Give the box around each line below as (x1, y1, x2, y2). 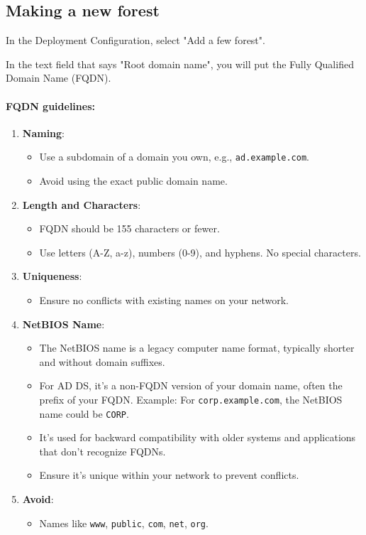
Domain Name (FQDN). (6, 70, 111, 85)
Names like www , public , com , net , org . (39, 515, 209, 530)
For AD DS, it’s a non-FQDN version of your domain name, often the (39, 378, 343, 393)
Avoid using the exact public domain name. (39, 173, 228, 188)
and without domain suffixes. (39, 354, 165, 369)
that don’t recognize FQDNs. (39, 443, 166, 458)
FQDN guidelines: (6, 98, 95, 113)
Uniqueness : (22, 269, 82, 283)
